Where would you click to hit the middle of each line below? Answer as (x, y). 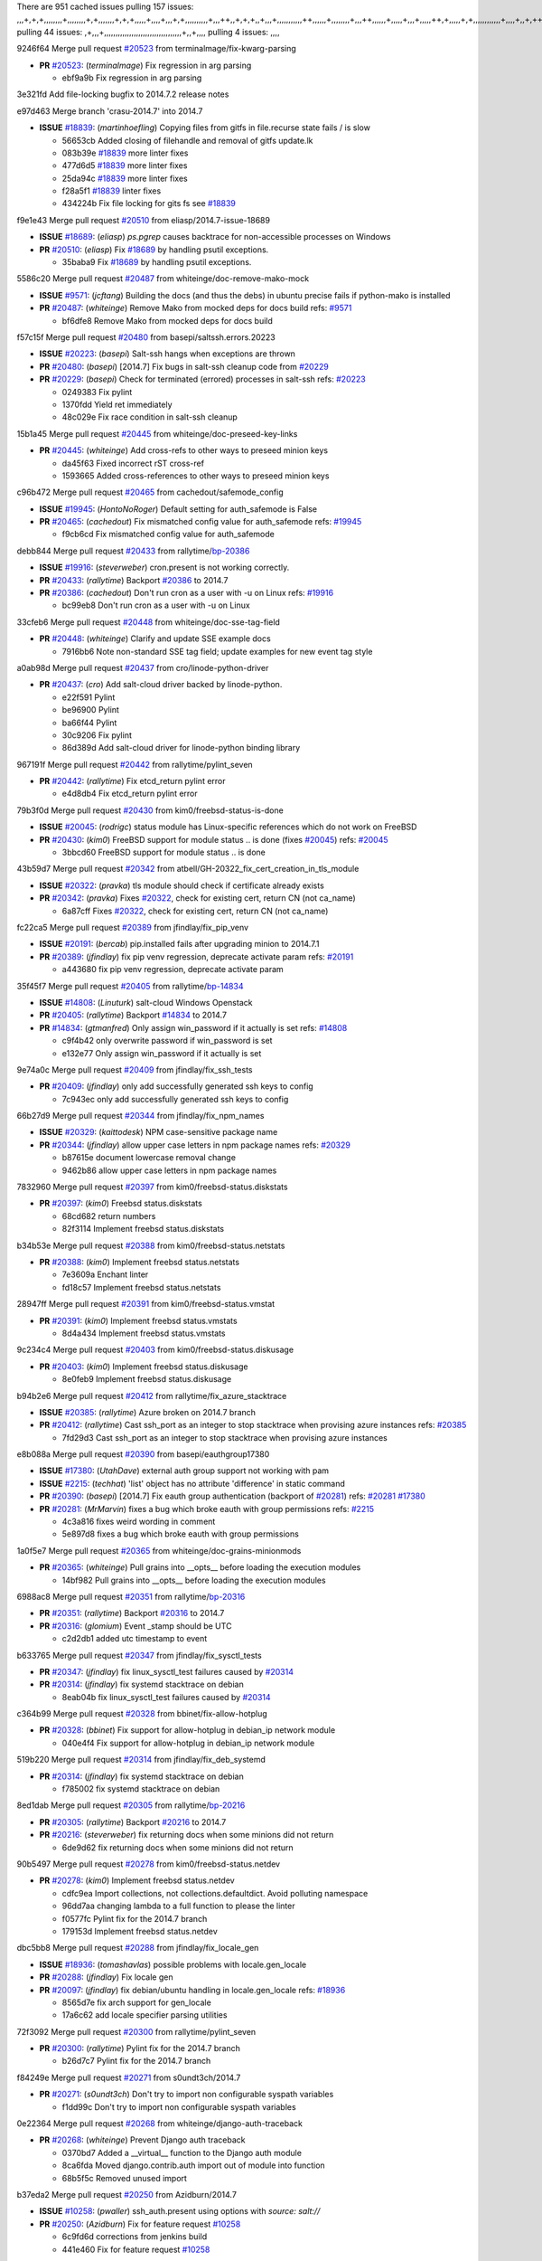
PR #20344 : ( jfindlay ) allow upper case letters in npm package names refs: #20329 (195, 1145)
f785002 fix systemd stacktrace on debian (141, 1789)
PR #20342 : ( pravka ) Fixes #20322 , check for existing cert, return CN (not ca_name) (197, 898)
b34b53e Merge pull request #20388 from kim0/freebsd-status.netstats (151, 1245)
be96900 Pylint (90, 710)
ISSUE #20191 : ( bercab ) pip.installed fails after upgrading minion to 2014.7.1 (179, 944)
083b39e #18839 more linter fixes (125, 153)
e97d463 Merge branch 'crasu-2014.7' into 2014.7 (110, 111)
